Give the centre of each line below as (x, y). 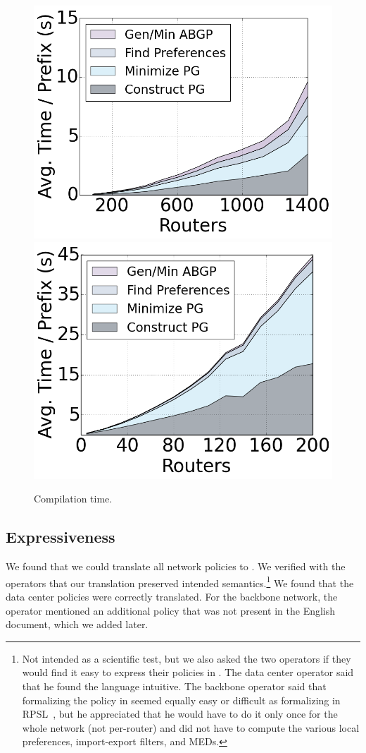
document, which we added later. (77, 624)
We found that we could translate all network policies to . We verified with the (176, 566)
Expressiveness (61, 537)
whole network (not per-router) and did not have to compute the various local (191, 727)
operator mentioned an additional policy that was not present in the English (171, 610)
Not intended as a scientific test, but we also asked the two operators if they (187, 658)
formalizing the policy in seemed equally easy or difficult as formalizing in (181, 700)
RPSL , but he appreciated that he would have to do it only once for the (180, 714)
